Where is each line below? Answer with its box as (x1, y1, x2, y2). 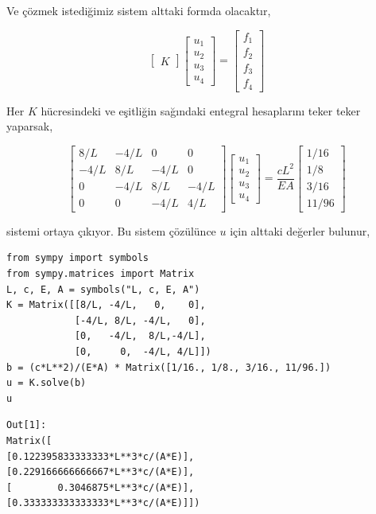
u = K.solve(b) (6, 377, 87, 389)
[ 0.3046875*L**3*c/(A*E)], (6, 481, 195, 493)
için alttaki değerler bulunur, (230, 222, 370, 239)
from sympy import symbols (6, 252, 149, 264)
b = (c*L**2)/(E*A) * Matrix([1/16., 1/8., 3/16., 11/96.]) (6, 361, 331, 373)
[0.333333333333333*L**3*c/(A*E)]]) (6, 497, 200, 509)
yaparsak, (6, 118, 53, 134)
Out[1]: (6, 419, 47, 431)
